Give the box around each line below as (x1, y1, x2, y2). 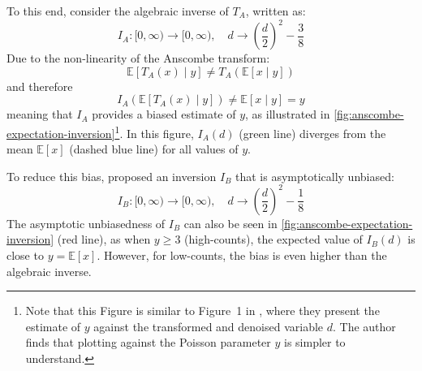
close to (6, 247, 44, 263)
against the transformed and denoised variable (93, 317, 324, 334)
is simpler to (283, 334, 346, 351)
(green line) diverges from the (239, 124, 386, 141)
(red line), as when (57, 231, 151, 248)
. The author (333, 317, 396, 334)
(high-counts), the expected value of (184, 231, 363, 248)
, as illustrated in (245, 106, 330, 123)
